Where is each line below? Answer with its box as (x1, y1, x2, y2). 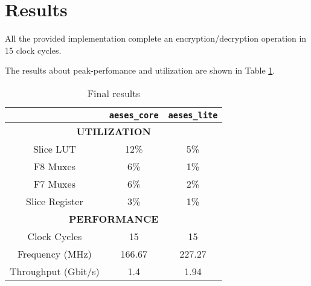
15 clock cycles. (5, 43, 62, 56)
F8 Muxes (33, 159, 75, 173)
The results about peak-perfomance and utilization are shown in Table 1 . (5, 64, 275, 77)
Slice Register (26, 194, 83, 208)
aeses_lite (168, 110, 218, 120)
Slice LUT (33, 141, 76, 156)
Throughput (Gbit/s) (10, 264, 100, 278)
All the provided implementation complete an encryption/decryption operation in (5, 32, 307, 45)
